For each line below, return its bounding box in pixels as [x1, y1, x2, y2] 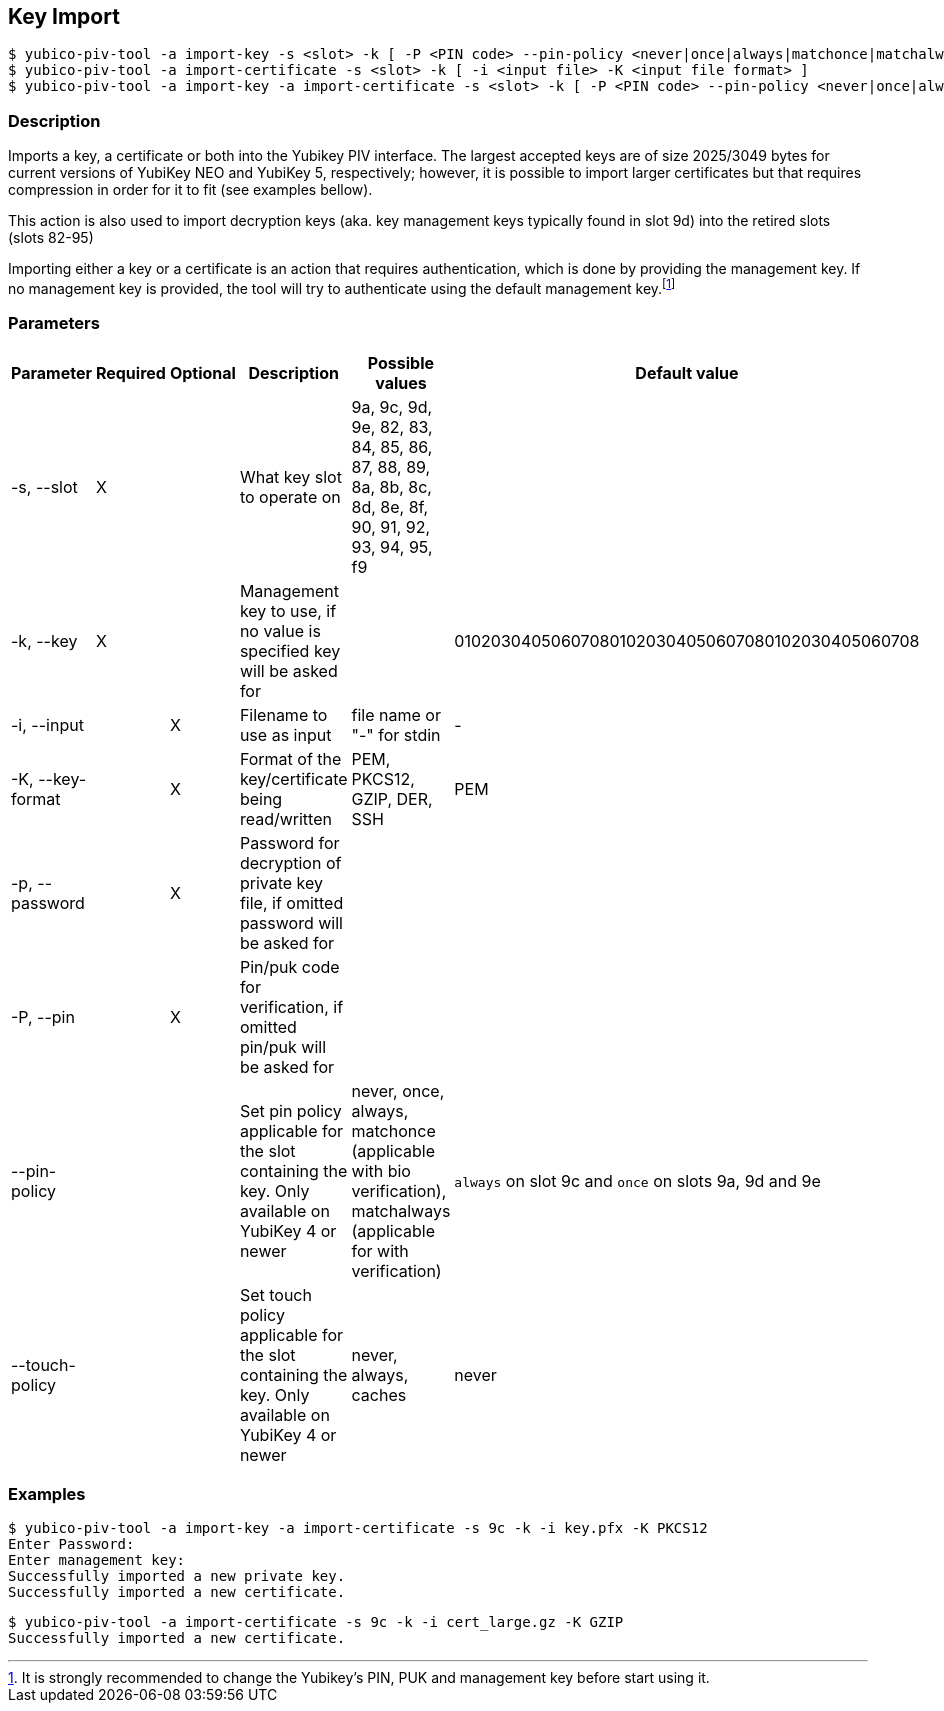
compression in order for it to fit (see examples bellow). [8, 181, 373, 199]
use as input [239, 724, 332, 745]
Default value [635, 362, 739, 383]
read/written [239, 808, 332, 829]
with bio [351, 1160, 411, 1181]
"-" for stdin [351, 724, 441, 745]
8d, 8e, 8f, [351, 496, 429, 517]
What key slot [239, 466, 342, 487]
